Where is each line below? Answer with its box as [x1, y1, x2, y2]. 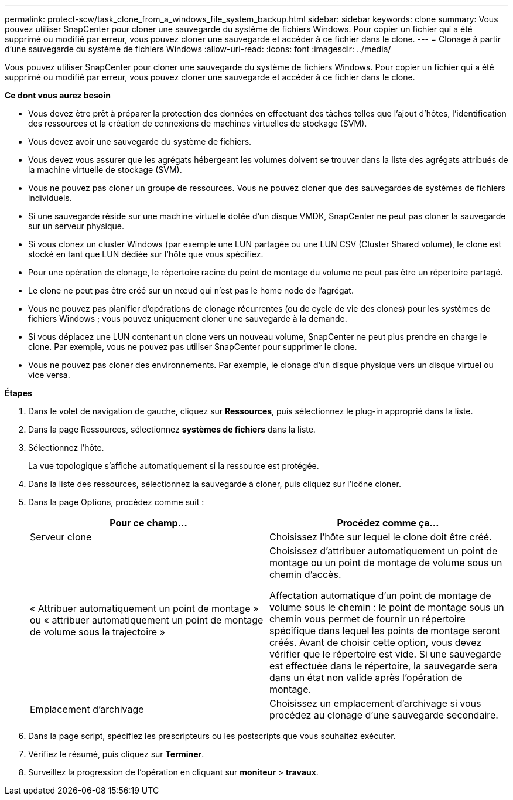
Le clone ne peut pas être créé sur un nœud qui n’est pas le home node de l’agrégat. [28, 285, 354, 295]
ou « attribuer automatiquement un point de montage [30, 614, 264, 626]
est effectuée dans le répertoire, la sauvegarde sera [269, 660, 498, 672]
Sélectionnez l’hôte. [28, 442, 104, 452]
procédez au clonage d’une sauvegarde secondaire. [269, 709, 498, 721]
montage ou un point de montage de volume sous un [269, 557, 502, 568]
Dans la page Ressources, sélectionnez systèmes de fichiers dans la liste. [28, 424, 316, 434]
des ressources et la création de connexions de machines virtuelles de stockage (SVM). [28, 118, 367, 128]
